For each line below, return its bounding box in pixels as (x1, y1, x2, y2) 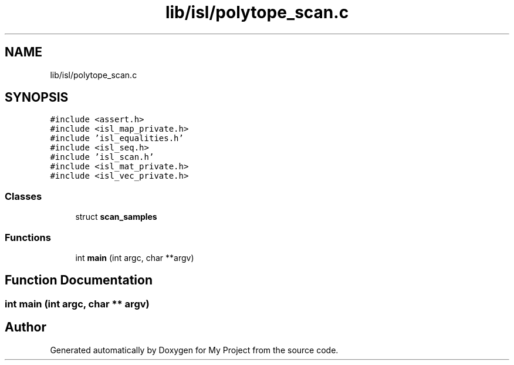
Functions (5, 231, 51, 243)
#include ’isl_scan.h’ (50, 152, 154, 162)
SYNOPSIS (5, 90, 69, 105)
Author (5, 320, 46, 335)
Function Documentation (5, 273, 153, 288)
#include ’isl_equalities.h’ (50, 133, 184, 143)
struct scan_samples (75, 212, 157, 222)
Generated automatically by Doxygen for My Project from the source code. (50, 344, 339, 355)
